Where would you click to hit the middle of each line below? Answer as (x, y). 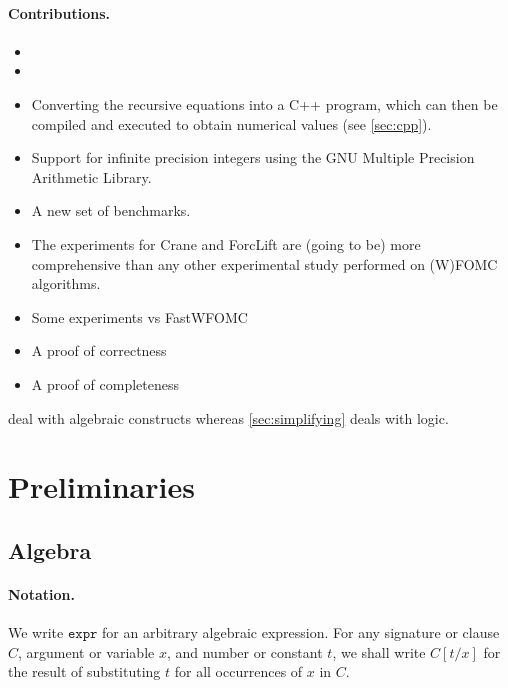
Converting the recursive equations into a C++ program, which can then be (264, 103)
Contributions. (59, 12)
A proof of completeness (105, 383)
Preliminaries (101, 486)
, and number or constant (244, 651)
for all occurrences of (238, 671)
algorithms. (66, 283)
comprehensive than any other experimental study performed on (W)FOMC (264, 263)
